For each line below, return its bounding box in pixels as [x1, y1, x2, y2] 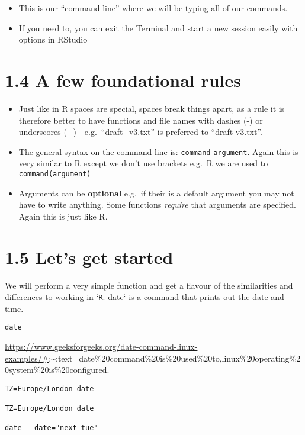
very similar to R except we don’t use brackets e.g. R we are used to [18, 157, 268, 169]
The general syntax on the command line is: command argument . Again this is [18, 145, 298, 157]
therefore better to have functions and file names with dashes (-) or [18, 114, 263, 126]
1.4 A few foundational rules [5, 67, 242, 92]
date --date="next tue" [5, 424, 98, 433]
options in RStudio [18, 33, 88, 46]
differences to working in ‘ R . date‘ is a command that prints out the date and [5, 291, 284, 303]
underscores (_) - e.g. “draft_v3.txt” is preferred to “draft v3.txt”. [18, 125, 262, 138]
